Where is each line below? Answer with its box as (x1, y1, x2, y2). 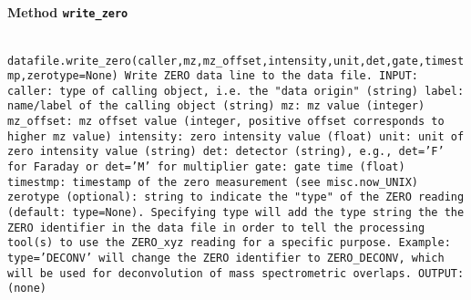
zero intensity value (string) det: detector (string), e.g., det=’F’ (7, 145, 445, 159)
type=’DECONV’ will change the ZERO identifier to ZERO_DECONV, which (7, 252, 445, 265)
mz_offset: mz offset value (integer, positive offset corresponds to (7, 115, 445, 129)
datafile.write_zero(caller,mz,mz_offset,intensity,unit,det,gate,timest (7, 54, 465, 67)
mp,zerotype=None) (7, 69, 118, 83)
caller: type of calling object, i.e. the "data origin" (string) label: (7, 84, 465, 98)
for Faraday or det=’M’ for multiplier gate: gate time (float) (7, 160, 405, 174)
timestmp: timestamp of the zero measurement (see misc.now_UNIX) (7, 175, 419, 189)
